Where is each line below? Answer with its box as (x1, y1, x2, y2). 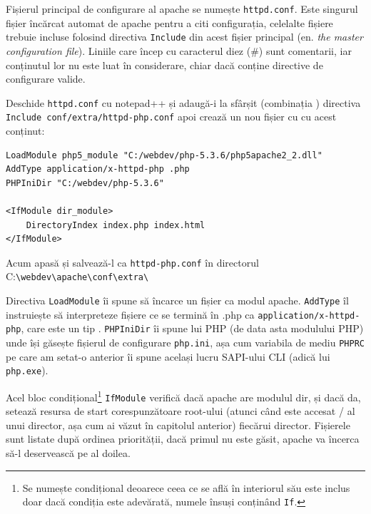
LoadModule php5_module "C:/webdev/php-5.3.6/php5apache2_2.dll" (6, 150, 322, 160)
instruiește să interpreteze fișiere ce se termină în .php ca (6, 307, 255, 322)
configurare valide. (6, 71, 86, 86)
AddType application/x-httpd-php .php (6, 164, 190, 175)
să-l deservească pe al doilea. (6, 446, 131, 461)
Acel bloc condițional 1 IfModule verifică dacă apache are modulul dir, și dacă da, (6, 387, 361, 404)
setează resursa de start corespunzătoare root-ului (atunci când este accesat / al (6, 404, 355, 418)
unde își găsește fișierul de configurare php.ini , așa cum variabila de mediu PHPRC (6, 335, 365, 350)
